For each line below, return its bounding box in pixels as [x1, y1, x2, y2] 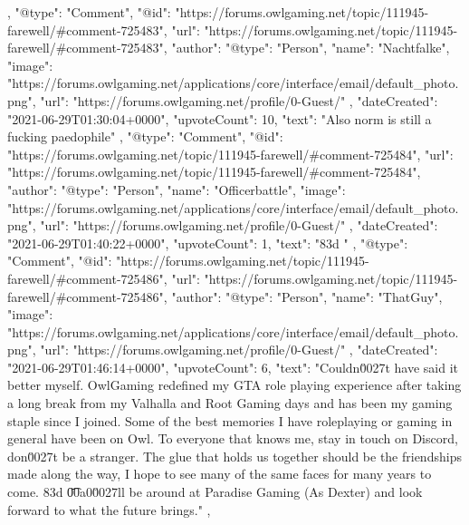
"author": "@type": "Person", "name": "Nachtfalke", [171, 38, 450, 57]
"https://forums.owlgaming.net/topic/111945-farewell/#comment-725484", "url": [7, 144, 454, 163]
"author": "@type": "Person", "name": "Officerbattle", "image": [7, 180, 346, 199]
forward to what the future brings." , [7, 500, 211, 519]
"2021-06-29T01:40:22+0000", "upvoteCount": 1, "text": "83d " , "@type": [7, 233, 408, 252]
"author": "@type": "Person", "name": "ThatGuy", [171, 287, 443, 306]
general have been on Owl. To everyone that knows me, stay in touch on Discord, [7, 429, 458, 448]
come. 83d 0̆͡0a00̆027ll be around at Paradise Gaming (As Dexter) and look [7, 482, 423, 501]
